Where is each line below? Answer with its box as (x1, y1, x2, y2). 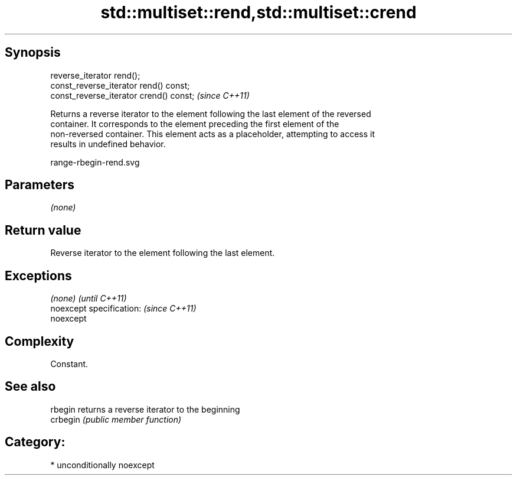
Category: (5, 434, 66, 450)
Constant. (50, 358, 89, 369)
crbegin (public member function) (50, 414, 182, 424)
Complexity (5, 333, 74, 349)
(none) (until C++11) (50, 293, 127, 304)
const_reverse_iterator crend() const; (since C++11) (50, 90, 250, 100)
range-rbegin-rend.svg (50, 157, 140, 167)
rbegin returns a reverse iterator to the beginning (50, 404, 240, 414)
